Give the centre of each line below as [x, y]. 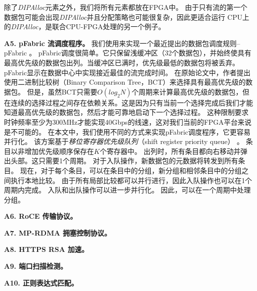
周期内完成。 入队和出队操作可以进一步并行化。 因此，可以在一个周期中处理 [128, 190]
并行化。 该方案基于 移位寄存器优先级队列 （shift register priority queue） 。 [124, 141]
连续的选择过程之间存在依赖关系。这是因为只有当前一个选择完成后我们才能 [132, 102]
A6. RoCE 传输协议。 [41, 216]
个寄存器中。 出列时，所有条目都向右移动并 [170, 151]
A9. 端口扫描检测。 [36, 266]
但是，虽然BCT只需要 [62, 91]
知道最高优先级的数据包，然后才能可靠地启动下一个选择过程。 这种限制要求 [126, 112]
